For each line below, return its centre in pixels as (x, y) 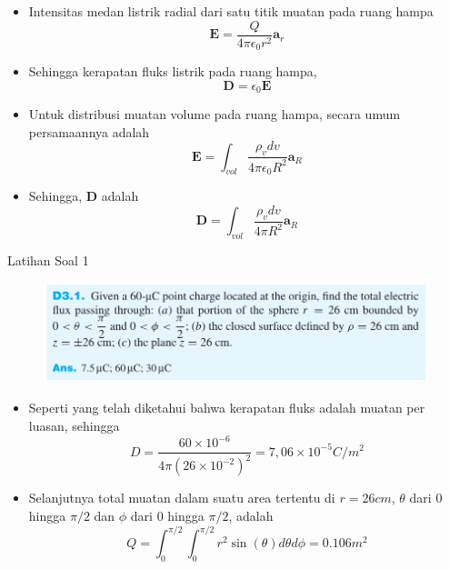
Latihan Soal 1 (48, 260)
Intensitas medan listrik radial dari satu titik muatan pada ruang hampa (231, 11)
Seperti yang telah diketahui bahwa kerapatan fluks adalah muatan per (227, 408)
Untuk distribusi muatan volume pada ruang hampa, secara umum (215, 114)
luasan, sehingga (74, 425)
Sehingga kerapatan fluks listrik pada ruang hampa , (173, 71)
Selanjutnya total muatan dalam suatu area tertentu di (182, 498)
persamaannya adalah (89, 131)
